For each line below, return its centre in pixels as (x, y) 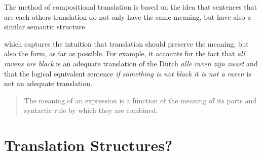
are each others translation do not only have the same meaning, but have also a (128, 16)
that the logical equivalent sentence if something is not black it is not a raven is (128, 73)
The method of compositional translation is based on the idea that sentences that (131, 7)
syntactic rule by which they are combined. (91, 110)
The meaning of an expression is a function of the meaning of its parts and (140, 100)
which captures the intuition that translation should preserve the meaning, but (126, 43)
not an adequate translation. (48, 83)
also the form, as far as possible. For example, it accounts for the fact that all (125, 53)
